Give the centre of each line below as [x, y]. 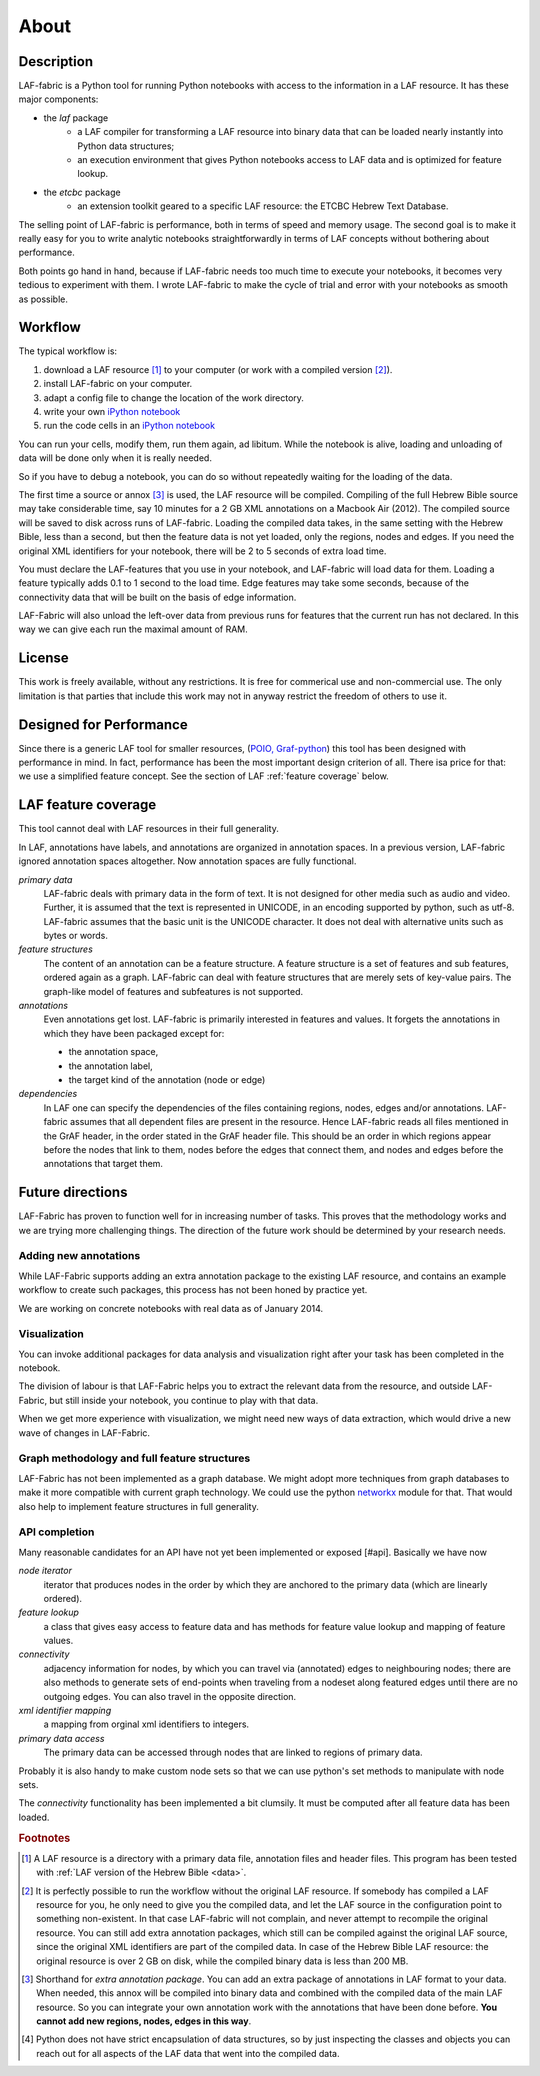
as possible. [43, 299]
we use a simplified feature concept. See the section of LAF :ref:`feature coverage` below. [203, 776]
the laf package [76, 117]
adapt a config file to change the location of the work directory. [174, 397]
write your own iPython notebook [112, 411]
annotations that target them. [103, 1164]
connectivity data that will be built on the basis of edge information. [157, 597]
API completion [56, 1532]
